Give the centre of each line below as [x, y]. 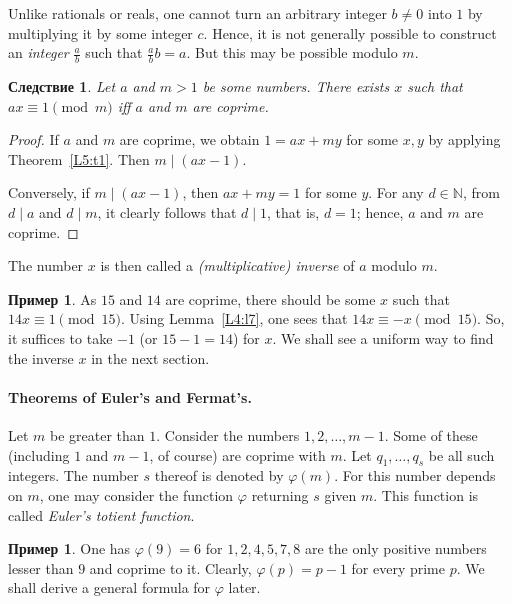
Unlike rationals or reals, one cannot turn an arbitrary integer [197, 13]
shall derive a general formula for [109, 587]
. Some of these [431, 434]
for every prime [398, 567]
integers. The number [73, 475]
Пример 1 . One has [69, 548]
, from [481, 192]
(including [39, 454]
